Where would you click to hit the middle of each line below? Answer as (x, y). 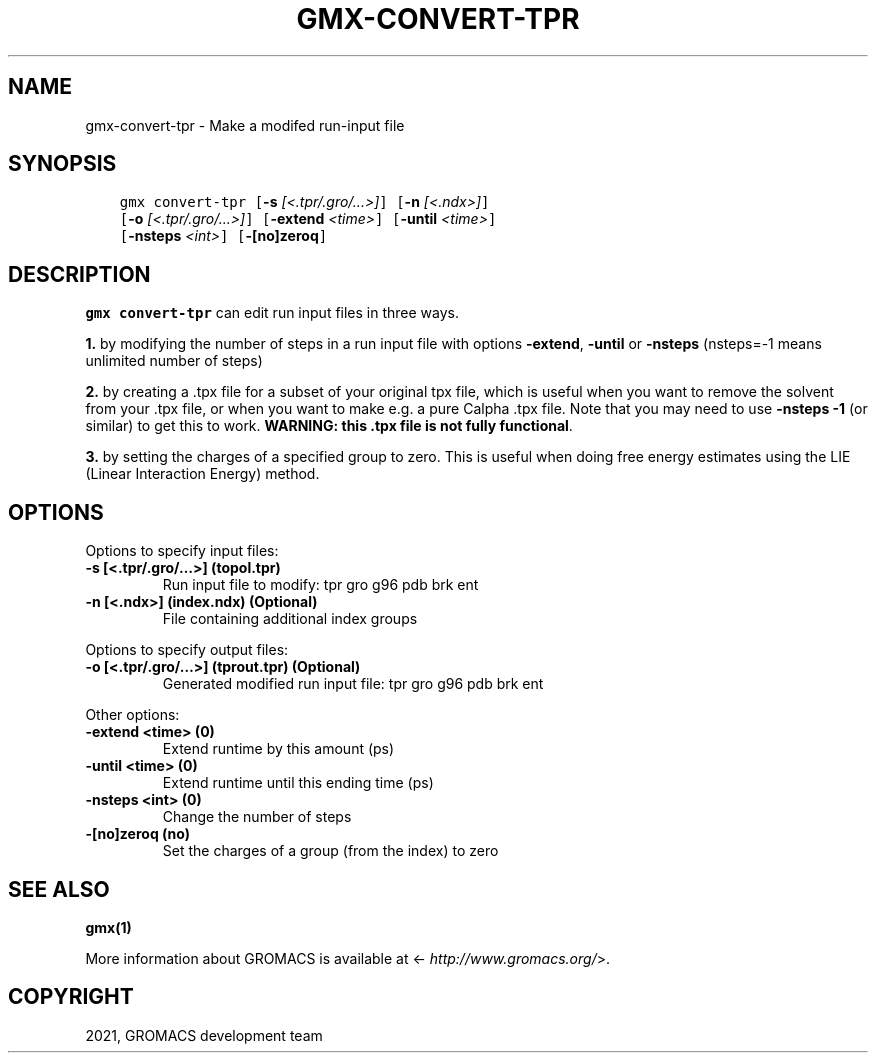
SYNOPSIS (62, 164)
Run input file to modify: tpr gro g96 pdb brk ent (320, 585)
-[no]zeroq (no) (137, 834)
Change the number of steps (257, 817)
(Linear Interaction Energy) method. (202, 474)
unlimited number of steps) (174, 361)
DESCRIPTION (79, 274)
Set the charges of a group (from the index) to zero (330, 851)
